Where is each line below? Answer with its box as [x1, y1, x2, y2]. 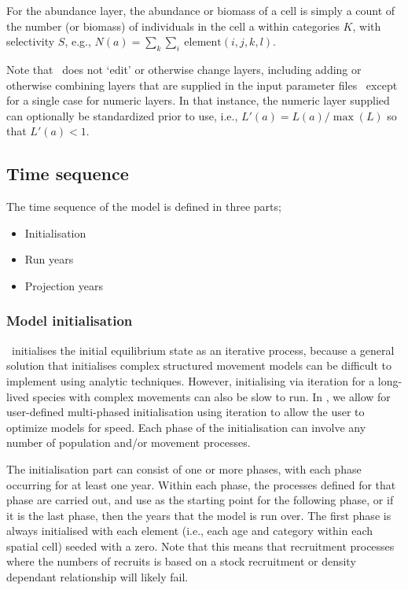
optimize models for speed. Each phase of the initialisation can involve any [6, 419, 366, 435]
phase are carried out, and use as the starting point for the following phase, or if [6, 492, 394, 508]
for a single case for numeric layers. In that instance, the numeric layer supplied [6, 92, 390, 109]
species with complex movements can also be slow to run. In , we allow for [32, 388, 391, 404]
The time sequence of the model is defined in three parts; [6, 198, 281, 215]
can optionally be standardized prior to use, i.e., [6, 107, 238, 124]
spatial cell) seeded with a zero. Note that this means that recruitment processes [6, 537, 395, 554]
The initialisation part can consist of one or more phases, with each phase [6, 460, 362, 477]
